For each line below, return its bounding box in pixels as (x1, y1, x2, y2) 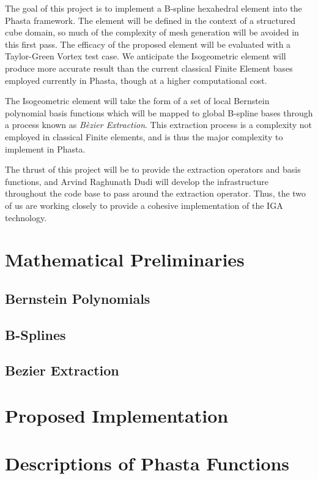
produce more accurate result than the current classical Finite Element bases (5, 61, 293, 74)
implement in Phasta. (5, 142, 86, 155)
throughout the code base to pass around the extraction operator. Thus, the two (5, 187, 306, 200)
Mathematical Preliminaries (5, 247, 245, 272)
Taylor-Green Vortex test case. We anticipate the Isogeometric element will (5, 50, 286, 62)
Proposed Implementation (5, 403, 229, 428)
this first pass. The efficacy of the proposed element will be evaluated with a (5, 37, 291, 50)
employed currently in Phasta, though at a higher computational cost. (5, 74, 267, 86)
